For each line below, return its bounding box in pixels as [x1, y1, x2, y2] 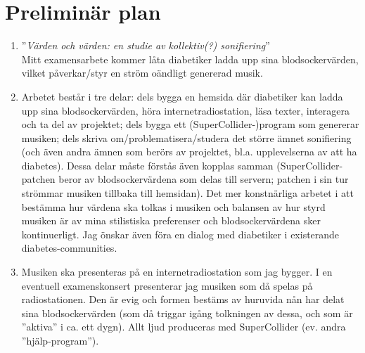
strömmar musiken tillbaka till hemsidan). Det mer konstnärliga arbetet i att [21, 186, 354, 200]
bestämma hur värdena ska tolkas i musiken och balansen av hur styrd [21, 199, 326, 214]
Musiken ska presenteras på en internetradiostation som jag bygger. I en [21, 264, 333, 279]
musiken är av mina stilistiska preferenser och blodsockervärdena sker [21, 213, 321, 228]
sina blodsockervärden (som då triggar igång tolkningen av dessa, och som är [21, 305, 353, 320]
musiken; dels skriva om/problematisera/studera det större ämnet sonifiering [21, 130, 352, 145]
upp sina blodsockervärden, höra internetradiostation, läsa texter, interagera [21, 103, 350, 117]
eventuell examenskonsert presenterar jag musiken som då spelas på [21, 278, 313, 293]
